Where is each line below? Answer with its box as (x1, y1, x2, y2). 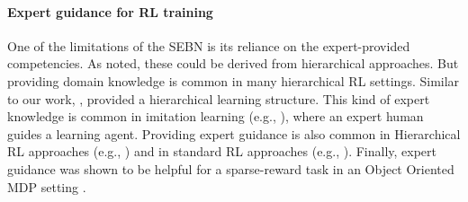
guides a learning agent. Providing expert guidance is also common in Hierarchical (7, 124, 461, 143)
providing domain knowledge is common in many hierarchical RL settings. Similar (7, 71, 460, 90)
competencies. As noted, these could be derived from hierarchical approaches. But (7, 54, 459, 73)
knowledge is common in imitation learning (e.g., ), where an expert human (7, 107, 424, 126)
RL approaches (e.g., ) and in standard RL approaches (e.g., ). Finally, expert (7, 142, 437, 161)
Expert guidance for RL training (7, 2, 213, 21)
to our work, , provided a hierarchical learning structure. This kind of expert (7, 89, 430, 108)
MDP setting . (7, 177, 86, 196)
